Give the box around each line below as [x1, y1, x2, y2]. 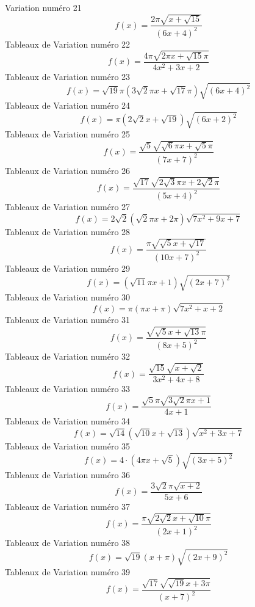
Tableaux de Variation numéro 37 [5, 500, 131, 512]
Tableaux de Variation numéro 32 [5, 350, 131, 363]
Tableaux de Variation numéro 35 [5, 440, 131, 453]
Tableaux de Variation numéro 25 [5, 128, 131, 140]
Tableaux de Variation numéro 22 [5, 37, 131, 50]
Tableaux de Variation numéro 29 [5, 261, 131, 274]
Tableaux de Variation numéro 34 [5, 415, 131, 427]
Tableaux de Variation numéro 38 [5, 536, 131, 549]
